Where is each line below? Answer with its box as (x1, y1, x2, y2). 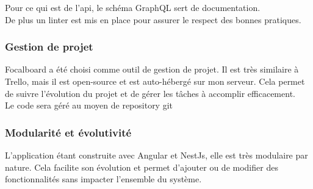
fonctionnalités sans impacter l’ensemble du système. (5, 173, 202, 185)
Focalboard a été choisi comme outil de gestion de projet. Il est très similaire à (5, 63, 299, 76)
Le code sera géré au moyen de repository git (5, 99, 173, 112)
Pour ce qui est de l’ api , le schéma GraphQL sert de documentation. (5, 1, 261, 13)
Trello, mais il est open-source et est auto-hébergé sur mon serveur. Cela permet (5, 75, 305, 87)
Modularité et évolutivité (5, 124, 132, 140)
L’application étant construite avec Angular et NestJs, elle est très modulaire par (5, 149, 308, 161)
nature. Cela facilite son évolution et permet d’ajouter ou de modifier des (5, 160, 278, 173)
